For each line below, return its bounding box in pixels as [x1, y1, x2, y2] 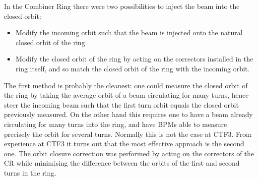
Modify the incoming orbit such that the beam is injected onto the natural [15, 27, 243, 38]
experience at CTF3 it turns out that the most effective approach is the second [4, 138, 244, 149]
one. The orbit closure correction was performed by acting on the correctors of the [4, 148, 254, 158]
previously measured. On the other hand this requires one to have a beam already [4, 109, 253, 120]
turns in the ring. [4, 167, 57, 178]
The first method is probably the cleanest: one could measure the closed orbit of [4, 80, 248, 90]
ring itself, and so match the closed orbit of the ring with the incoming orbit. [15, 63, 250, 73]
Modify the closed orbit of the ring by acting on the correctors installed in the [15, 54, 254, 64]
